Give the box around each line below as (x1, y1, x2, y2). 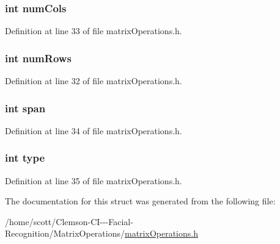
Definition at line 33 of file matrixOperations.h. (5, 24, 182, 37)
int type (5, 150, 45, 165)
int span (5, 100, 46, 115)
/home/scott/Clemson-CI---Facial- (5, 215, 133, 228)
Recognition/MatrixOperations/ (5, 227, 125, 240)
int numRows (5, 50, 72, 65)
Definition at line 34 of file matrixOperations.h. (5, 124, 182, 137)
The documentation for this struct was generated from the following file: (5, 195, 276, 207)
